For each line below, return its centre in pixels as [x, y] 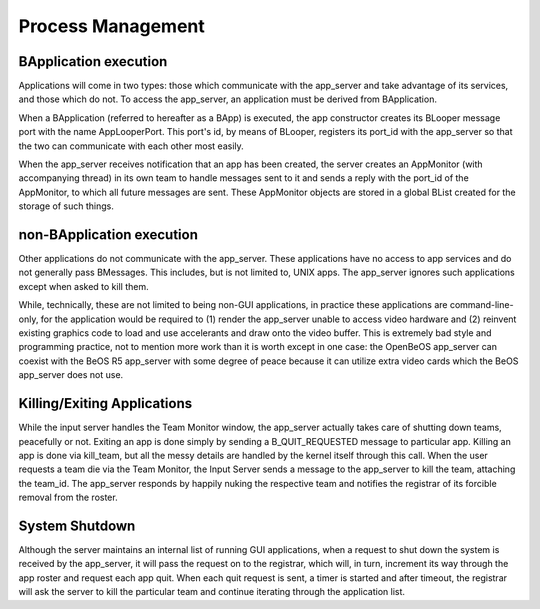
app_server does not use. [71, 375]
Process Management [111, 26]
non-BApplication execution [108, 234]
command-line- [481, 305]
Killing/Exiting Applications [105, 403]
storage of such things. [66, 206]
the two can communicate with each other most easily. [131, 146]
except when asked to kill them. [83, 286]
